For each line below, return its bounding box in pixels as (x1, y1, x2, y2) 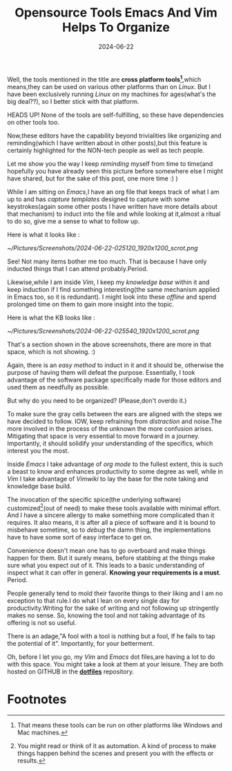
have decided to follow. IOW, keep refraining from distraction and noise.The (7, 417, 222, 425)
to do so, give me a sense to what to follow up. (7, 216, 140, 225)
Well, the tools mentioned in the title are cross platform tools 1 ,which (7, 74, 202, 84)
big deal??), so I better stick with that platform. (7, 97, 139, 105)
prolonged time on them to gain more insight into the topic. (7, 299, 175, 308)
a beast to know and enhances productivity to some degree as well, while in (7, 467, 223, 475)
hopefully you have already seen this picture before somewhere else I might (7, 167, 223, 175)
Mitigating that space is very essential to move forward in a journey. (7, 431, 200, 440)
